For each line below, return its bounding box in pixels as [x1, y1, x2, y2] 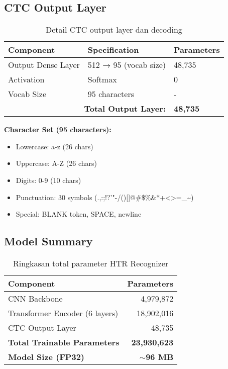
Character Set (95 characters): [4, 124, 111, 135]
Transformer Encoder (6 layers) [8, 307, 119, 319]
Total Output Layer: [84, 103, 166, 115]
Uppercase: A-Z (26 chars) [16, 158, 97, 168]
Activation [8, 73, 45, 85]
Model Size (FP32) [8, 350, 85, 362]
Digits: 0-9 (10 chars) [16, 174, 81, 185]
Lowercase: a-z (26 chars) [16, 141, 93, 151]
